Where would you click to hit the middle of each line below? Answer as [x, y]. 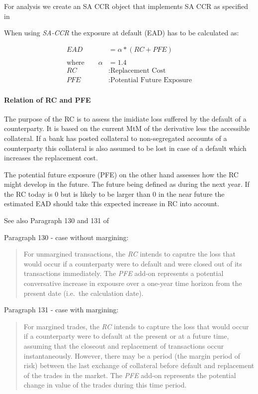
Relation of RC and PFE [47, 99]
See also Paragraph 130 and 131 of [57, 220]
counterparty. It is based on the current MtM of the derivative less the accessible [127, 128]
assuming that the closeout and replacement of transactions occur [124, 346]
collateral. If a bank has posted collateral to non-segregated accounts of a [116, 138]
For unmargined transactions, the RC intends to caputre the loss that [130, 254]
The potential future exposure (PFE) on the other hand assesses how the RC [121, 174]
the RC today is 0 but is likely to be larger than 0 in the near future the [114, 194]
